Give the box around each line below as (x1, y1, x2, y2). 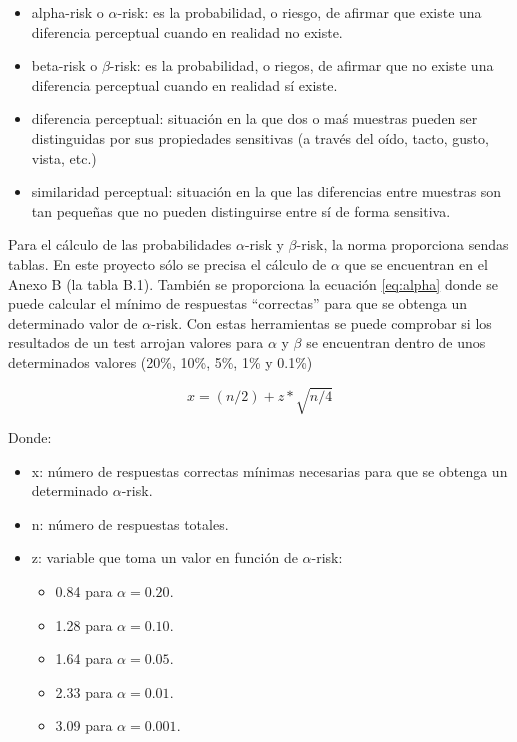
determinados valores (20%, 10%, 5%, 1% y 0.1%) (8, 351, 313, 372)
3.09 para (55, 715, 113, 736)
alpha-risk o (31, 2, 104, 22)
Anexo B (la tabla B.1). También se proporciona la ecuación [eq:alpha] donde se (8, 273, 498, 294)
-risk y (244, 234, 284, 255)
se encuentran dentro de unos (306, 332, 486, 353)
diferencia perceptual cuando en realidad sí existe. (31, 74, 338, 95)
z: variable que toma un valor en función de (31, 547, 298, 568)
